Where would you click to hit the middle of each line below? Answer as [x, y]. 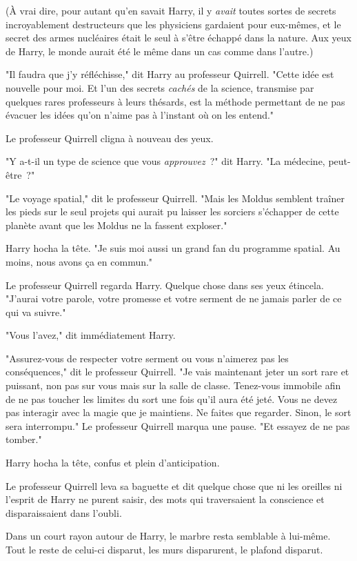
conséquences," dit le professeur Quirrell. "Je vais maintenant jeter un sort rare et [177, 372]
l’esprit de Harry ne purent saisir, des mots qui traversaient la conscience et [165, 499]
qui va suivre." [36, 312]
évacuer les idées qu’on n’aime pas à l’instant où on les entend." [140, 115]
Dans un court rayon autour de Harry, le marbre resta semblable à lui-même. [168, 536]
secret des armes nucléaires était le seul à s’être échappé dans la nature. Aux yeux [178, 38]
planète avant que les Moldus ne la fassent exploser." [116, 225]
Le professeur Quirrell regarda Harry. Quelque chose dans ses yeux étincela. [165, 285]
